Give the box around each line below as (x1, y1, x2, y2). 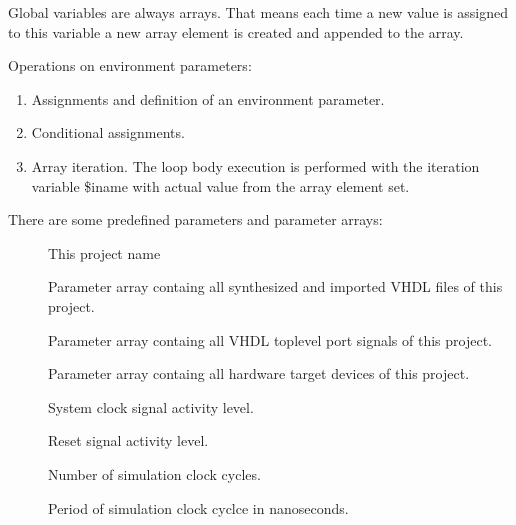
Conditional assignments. (31, 122, 185, 143)
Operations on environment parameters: (8, 55, 252, 76)
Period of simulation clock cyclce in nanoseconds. (48, 497, 349, 518)
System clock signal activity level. (48, 396, 254, 417)
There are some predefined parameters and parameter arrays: (8, 209, 383, 230)
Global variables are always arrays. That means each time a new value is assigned (8, 2, 509, 22)
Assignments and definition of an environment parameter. (31, 88, 385, 109)
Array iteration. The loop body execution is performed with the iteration (31, 155, 480, 176)
